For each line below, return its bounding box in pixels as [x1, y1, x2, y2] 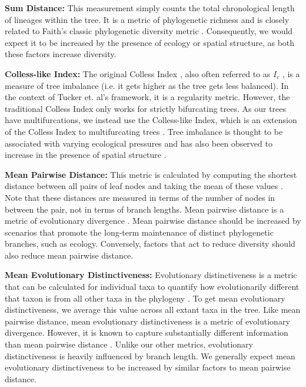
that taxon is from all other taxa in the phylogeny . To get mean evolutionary [5, 292, 285, 304]
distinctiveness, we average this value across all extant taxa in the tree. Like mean [5, 303, 301, 316]
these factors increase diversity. [5, 48, 117, 60]
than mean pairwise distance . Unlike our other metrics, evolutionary [5, 338, 253, 350]
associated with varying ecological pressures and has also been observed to [5, 137, 272, 149]
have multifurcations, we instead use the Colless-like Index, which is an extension [5, 114, 297, 126]
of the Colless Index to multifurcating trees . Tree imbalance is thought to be [5, 125, 283, 137]
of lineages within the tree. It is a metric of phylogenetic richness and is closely [5, 13, 290, 25]
